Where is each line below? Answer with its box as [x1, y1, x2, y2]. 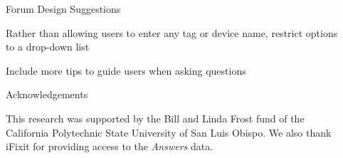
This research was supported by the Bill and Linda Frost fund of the [6, 110, 305, 125]
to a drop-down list [6, 39, 90, 54]
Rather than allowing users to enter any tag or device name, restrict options [6, 25, 338, 40]
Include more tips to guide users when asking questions [6, 63, 246, 78]
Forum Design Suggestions [6, 1, 121, 16]
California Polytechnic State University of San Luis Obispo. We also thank [6, 125, 332, 139]
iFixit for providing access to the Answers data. [6, 139, 213, 154]
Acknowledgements [6, 87, 88, 102]
